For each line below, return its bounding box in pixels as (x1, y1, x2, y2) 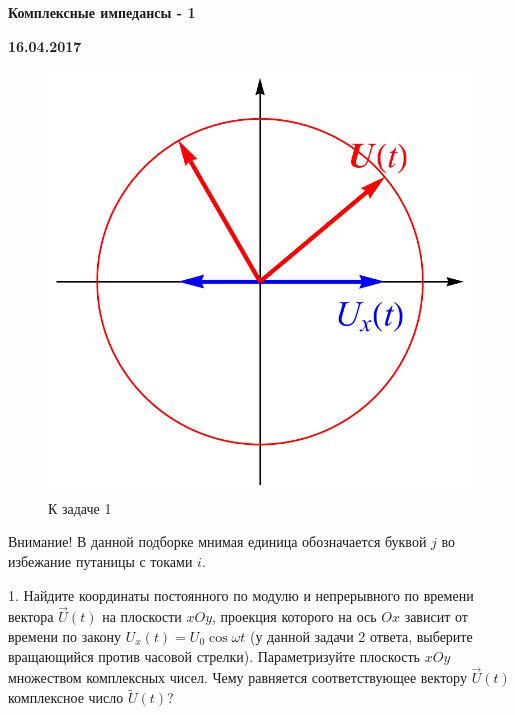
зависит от (404, 606, 468, 627)
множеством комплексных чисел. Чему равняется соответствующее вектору (8, 667, 467, 688)
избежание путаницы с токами (8, 550, 193, 571)
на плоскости (102, 606, 182, 627)
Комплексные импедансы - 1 (8, 2, 196, 22)
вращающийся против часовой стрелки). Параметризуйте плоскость (8, 645, 420, 666)
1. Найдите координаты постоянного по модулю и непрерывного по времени (8, 584, 474, 605)
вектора (8, 606, 54, 627)
